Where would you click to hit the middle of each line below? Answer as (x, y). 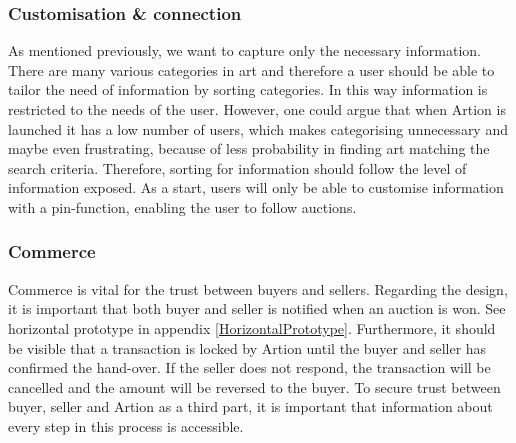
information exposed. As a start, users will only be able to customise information (256, 187)
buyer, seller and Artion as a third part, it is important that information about (250, 406)
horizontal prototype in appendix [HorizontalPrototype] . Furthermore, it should (252, 327)
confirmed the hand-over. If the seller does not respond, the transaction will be (249, 367)
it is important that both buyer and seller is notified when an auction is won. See (257, 308)
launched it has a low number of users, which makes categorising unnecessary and (258, 128)
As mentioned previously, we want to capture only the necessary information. (244, 50)
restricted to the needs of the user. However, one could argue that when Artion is (257, 109)
